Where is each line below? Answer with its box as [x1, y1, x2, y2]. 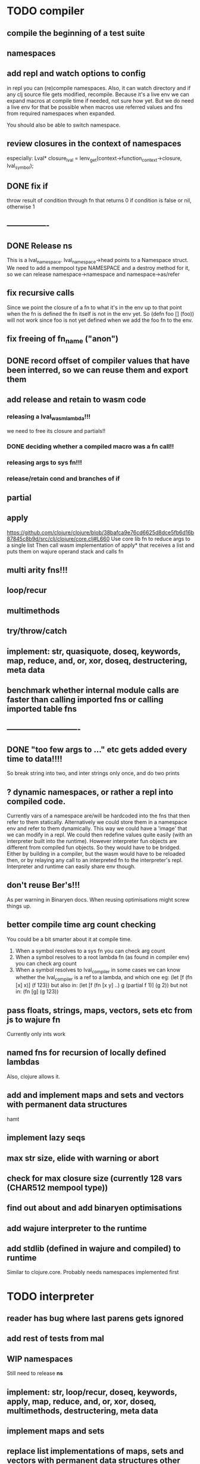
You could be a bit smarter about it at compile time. [7, 936, 132, 943]
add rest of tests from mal [7, 1333, 105, 1344]
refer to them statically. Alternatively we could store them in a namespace [7, 819, 187, 826]
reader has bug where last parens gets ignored [7, 1314, 184, 1324]
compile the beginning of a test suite [7, 28, 145, 38]
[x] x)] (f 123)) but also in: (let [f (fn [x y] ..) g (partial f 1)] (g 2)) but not [15, 982, 188, 989]
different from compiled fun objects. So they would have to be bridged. [7, 844, 181, 851]
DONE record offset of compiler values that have [7, 355, 190, 365]
